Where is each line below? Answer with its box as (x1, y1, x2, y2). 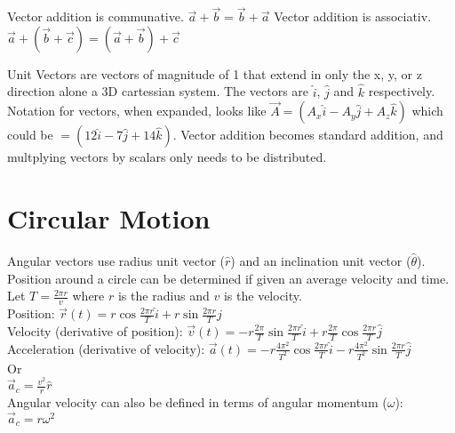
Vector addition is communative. (7, 7, 184, 26)
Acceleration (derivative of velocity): (7, 339, 205, 357)
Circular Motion (7, 200, 211, 237)
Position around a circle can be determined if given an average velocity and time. (7, 269, 450, 287)
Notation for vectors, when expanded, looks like (7, 101, 267, 120)
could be (7, 125, 53, 144)
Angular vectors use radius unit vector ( (7, 252, 225, 270)
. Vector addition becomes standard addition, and (172, 125, 443, 144)
